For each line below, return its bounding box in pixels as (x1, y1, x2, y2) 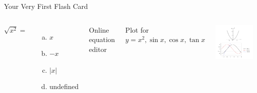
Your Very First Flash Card (4, 1, 88, 11)
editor (89, 44, 107, 54)
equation (89, 34, 115, 45)
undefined (49, 81, 79, 92)
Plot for (125, 24, 149, 35)
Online (89, 24, 109, 35)
